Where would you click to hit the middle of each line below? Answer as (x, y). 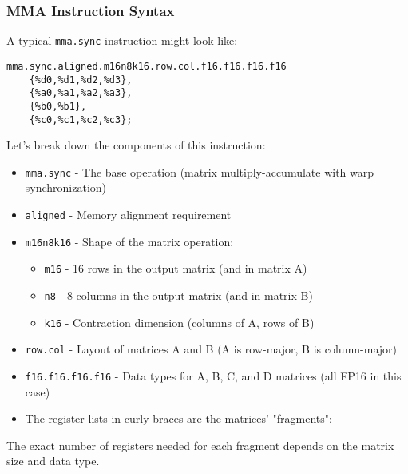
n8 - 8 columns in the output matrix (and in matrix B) (178, 295)
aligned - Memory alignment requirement (128, 214)
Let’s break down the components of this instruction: (136, 145)
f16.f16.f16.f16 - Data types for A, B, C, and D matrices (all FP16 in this (213, 375)
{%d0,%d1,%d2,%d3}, (81, 80)
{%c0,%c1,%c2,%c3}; (81, 119)
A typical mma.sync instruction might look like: (122, 40)
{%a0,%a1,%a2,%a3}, (81, 93)
